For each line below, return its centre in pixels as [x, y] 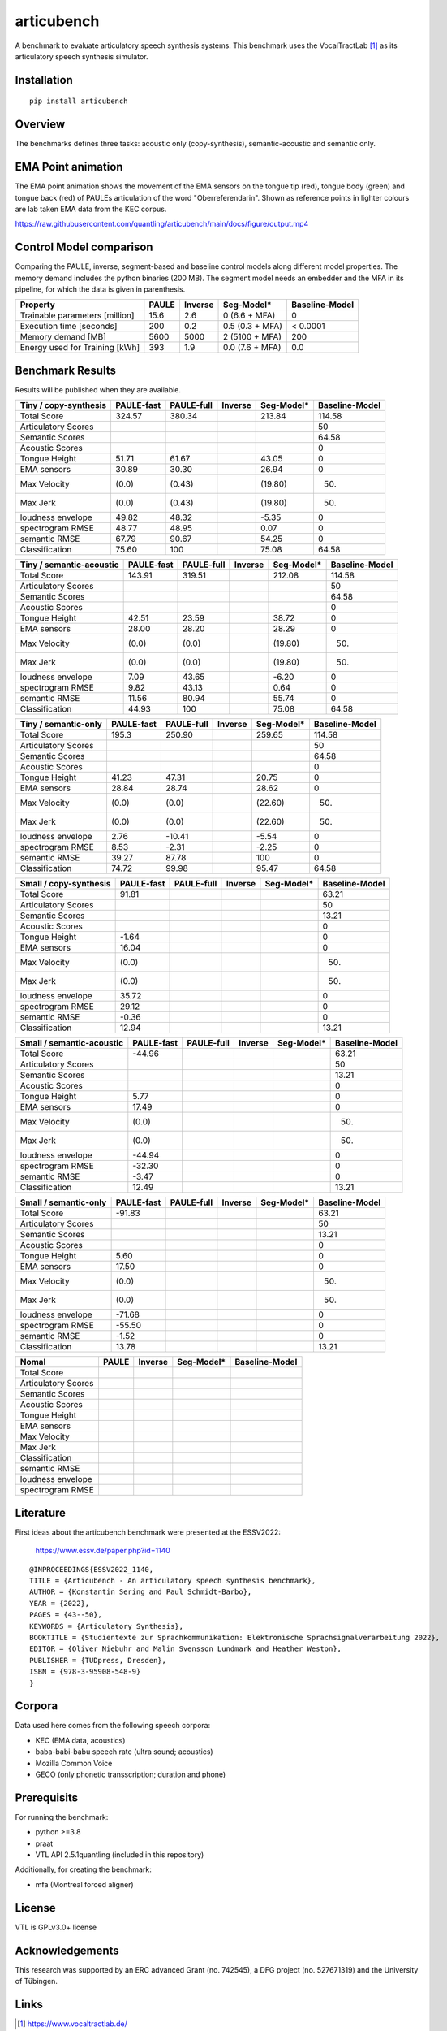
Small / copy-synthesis [65, 884]
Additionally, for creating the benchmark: [83, 1869]
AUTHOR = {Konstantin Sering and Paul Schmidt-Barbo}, [141, 1592]
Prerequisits [47, 1797]
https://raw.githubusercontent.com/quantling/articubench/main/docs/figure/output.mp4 [162, 224]
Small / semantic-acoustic [72, 1043]
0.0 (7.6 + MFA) [252, 348]
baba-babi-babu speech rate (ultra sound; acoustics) [125, 1752]
